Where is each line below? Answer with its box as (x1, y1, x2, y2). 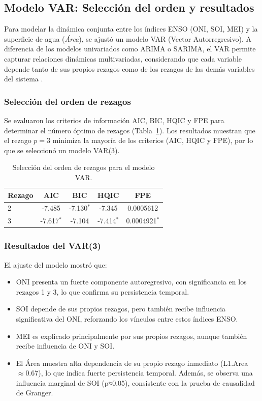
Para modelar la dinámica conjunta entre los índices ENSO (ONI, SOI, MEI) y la (4, 23, 258, 34)
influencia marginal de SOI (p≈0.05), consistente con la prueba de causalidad (16, 377, 255, 388)
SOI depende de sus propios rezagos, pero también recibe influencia (16, 303, 226, 314)
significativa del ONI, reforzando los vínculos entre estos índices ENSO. (16, 313, 238, 324)
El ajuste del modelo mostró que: (4, 259, 107, 270)
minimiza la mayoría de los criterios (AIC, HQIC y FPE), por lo (52, 135, 253, 146)
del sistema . (4, 73, 43, 84)
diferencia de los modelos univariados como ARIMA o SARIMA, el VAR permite (4, 43, 256, 54)
